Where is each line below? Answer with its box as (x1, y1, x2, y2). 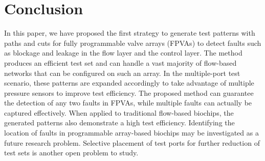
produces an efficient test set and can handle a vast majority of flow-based (4, 57, 237, 68)
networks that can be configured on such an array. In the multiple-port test (4, 67, 240, 78)
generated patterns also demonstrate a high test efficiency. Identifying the (4, 117, 235, 128)
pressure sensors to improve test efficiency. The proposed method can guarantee (4, 87, 254, 98)
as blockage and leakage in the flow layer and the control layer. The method (4, 47, 242, 58)
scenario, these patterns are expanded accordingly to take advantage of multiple (4, 77, 254, 88)
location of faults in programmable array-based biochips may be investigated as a (4, 127, 259, 138)
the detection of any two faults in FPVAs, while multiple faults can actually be (4, 97, 252, 108)
